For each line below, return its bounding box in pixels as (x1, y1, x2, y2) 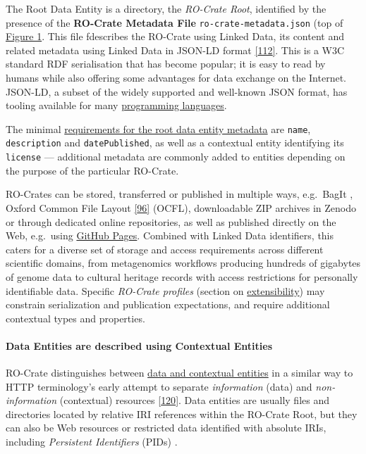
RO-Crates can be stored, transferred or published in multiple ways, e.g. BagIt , (6, 187, 353, 201)
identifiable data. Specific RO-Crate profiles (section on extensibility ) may (6, 283, 325, 298)
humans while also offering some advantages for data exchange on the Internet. (6, 70, 346, 85)
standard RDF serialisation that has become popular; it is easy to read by (6, 56, 326, 71)
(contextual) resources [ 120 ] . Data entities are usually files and (59, 393, 329, 408)
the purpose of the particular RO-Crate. (6, 163, 179, 177)
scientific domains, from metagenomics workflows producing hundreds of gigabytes (6, 256, 361, 270)
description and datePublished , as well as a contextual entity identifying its (6, 135, 344, 150)
